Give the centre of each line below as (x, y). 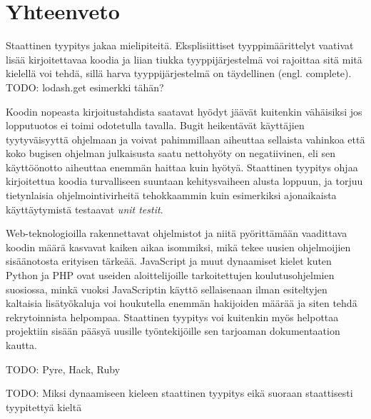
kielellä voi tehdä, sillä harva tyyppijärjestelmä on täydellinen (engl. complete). (179, 73)
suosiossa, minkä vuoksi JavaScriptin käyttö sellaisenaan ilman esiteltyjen (167, 289)
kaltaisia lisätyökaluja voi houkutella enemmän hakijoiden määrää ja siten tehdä (182, 303)
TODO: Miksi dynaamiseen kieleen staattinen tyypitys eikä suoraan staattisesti (179, 393)
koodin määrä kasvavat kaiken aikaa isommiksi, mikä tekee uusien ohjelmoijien (178, 247)
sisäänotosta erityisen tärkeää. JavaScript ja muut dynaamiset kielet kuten (169, 261)
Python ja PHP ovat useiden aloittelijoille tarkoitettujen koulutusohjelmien (170, 275)
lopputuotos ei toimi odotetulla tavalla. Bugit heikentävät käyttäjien (155, 125)
